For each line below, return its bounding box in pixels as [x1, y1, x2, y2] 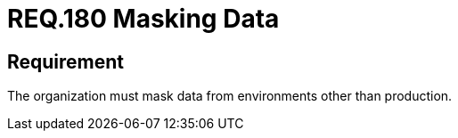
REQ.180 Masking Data [7, 4, 280, 34]
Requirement [7, 50, 125, 73]
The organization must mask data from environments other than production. [7, 88, 453, 104]
